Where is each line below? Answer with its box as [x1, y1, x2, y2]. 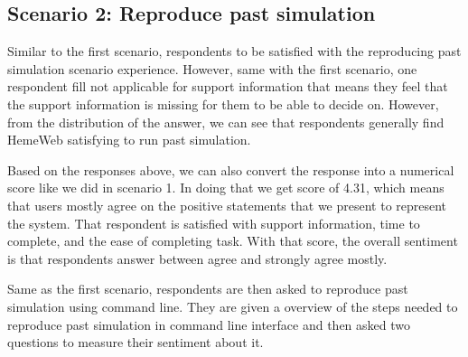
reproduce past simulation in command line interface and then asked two [7, 315, 411, 334]
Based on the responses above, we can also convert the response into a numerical [7, 160, 454, 179]
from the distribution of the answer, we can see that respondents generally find [7, 112, 445, 131]
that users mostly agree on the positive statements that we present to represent [7, 195, 447, 214]
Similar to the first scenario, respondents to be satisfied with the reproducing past [7, 42, 462, 61]
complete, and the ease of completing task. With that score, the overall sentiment [7, 231, 458, 250]
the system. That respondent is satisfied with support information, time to [7, 213, 420, 232]
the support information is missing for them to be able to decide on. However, [7, 94, 439, 113]
